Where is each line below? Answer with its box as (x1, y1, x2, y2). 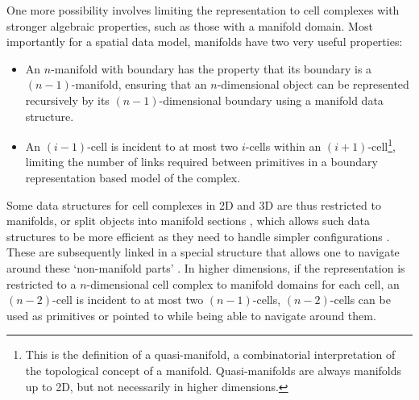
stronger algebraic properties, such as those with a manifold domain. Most (6, 17, 373, 34)
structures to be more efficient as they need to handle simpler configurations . (6, 227, 390, 244)
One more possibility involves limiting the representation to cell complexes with (6, 2, 400, 18)
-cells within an (245, 137, 322, 154)
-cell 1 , (367, 135, 396, 154)
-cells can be (330, 291, 391, 308)
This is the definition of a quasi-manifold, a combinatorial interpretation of (25, 346, 396, 363)
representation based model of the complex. (25, 169, 241, 185)
